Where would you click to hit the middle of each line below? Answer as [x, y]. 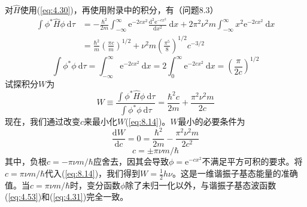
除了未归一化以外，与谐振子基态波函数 [201, 185]
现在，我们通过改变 [42, 121]
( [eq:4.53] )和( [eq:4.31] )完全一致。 [67, 197]
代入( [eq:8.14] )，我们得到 [93, 173]
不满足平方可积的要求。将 [252, 161]
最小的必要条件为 [212, 121]
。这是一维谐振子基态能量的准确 [235, 173]
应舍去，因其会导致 [131, 161]
